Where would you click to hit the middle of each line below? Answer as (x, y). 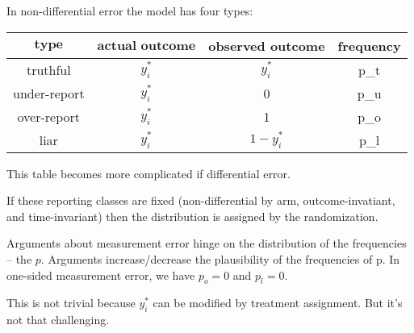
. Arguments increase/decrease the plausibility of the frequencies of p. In (220, 258)
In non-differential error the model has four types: (130, 10)
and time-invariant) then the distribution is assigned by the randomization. (192, 216)
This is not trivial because (71, 303)
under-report (49, 93)
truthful (48, 69)
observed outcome (267, 45)
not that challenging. (58, 320)
